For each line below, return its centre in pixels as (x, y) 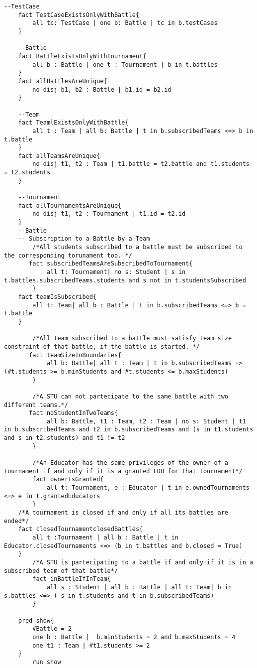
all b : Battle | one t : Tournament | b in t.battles (125, 65)
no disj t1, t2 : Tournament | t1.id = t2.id (109, 214)
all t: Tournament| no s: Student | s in (116, 272)
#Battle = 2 (52, 629)
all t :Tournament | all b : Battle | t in (105, 537)
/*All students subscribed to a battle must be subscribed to (137, 247)
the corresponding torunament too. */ (68, 255)
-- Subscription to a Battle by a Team (84, 239)
